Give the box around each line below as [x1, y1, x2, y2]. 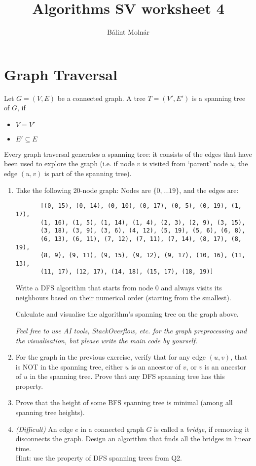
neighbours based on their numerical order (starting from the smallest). [15, 292, 231, 302]
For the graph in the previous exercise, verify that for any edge [15, 352, 206, 362]
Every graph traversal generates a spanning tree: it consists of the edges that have [4, 148, 252, 159]
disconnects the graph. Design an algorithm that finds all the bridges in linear [15, 433, 251, 444]
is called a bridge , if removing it [154, 423, 250, 434]
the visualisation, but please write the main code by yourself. [15, 335, 198, 345]
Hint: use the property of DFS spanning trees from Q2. [15, 453, 182, 463]
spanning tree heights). [15, 407, 85, 418]
